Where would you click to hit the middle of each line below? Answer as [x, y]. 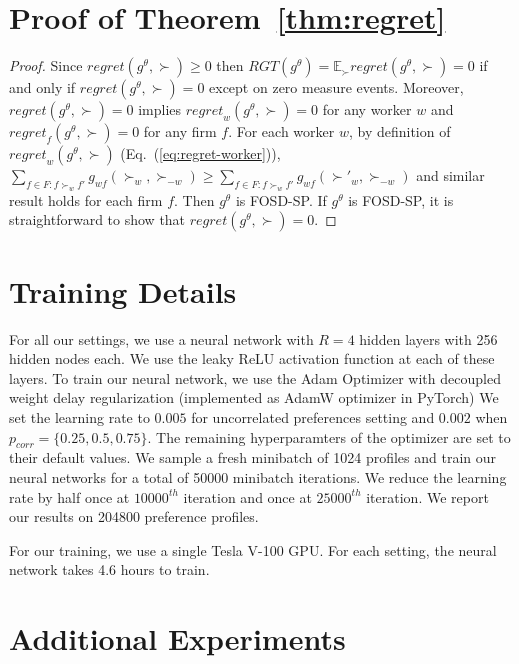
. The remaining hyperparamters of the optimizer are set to [329, 436]
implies [160, 109]
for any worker [367, 109]
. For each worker [281, 131]
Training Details [123, 290]
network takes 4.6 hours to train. [109, 569]
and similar [450, 175]
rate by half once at [69, 496]
